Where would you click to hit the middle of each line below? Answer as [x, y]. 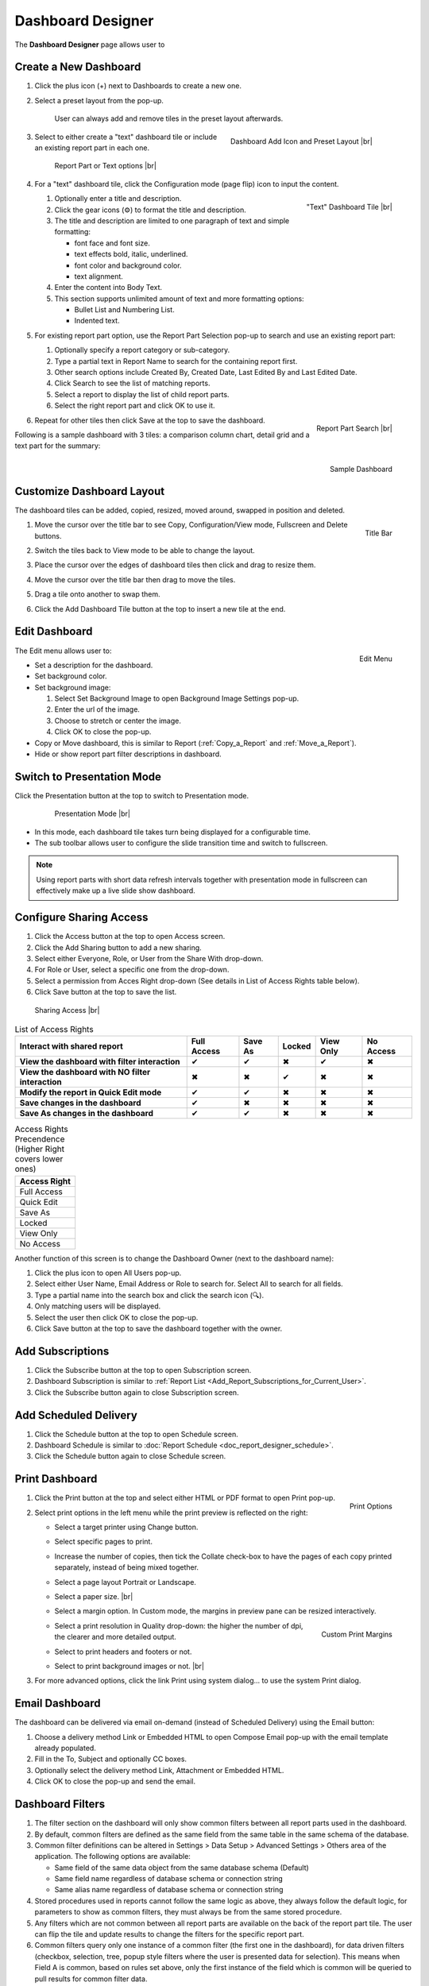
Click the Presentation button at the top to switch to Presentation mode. [132, 795]
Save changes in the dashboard [80, 1103]
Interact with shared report [71, 1046]
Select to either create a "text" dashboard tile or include [126, 137]
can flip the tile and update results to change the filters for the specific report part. [170, 1934]
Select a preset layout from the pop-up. [99, 100]
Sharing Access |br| [67, 1010]
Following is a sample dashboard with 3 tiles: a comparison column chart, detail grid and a [162, 435]
